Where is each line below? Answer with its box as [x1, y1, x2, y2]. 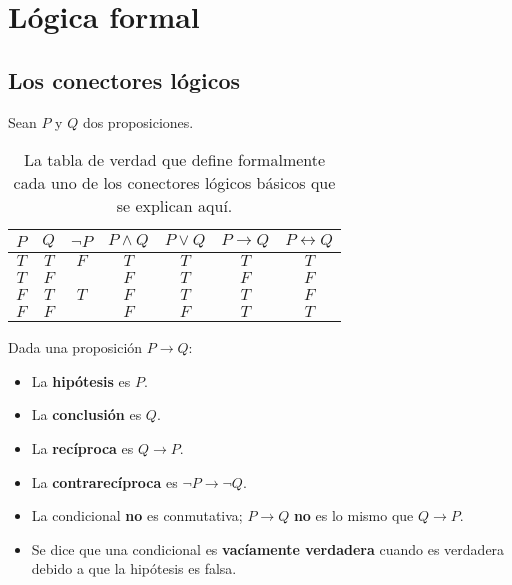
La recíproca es [31, 437, 134, 458]
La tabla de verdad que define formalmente [23, 148, 326, 172]
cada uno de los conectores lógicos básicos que [13, 171, 336, 195]
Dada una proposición [8, 337, 143, 358]
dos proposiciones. [82, 111, 194, 132]
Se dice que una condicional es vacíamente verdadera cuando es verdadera [31, 538, 505, 559]
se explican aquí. [116, 194, 233, 218]
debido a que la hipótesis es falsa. [31, 558, 237, 579]
